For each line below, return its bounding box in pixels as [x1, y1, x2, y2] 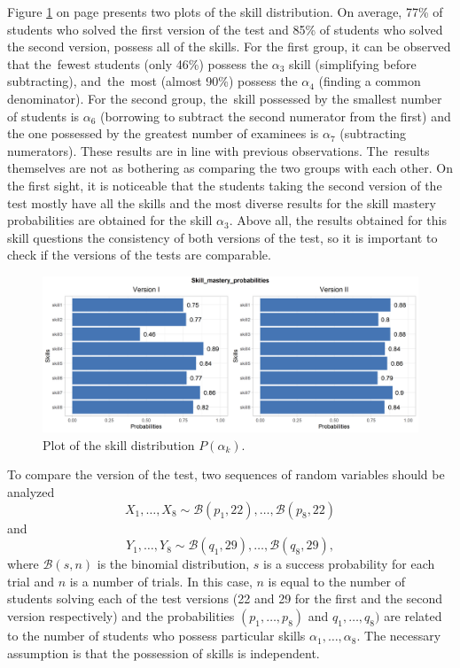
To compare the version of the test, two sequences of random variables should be [7, 465, 445, 484]
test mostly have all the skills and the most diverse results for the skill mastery [7, 193, 436, 212]
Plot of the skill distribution [43, 435, 195, 454]
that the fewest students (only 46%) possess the [7, 54, 269, 73]
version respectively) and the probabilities [7, 607, 235, 625]
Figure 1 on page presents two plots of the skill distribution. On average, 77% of [7, 3, 443, 20]
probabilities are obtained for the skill [7, 211, 213, 229]
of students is [7, 106, 80, 125]
